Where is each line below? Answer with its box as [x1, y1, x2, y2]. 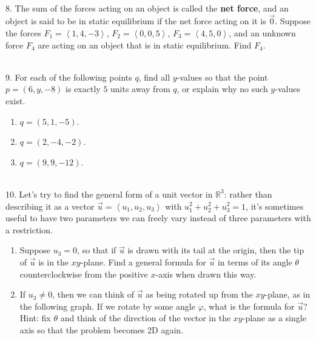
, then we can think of [52, 288, 135, 301]
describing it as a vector [5, 199, 95, 212]
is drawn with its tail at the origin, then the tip [127, 244, 304, 256]
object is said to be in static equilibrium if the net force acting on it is [5, 15, 266, 27]
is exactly [66, 82, 101, 95]
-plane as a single [242, 312, 306, 324]
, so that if [77, 244, 116, 256]
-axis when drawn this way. [155, 267, 257, 280]
